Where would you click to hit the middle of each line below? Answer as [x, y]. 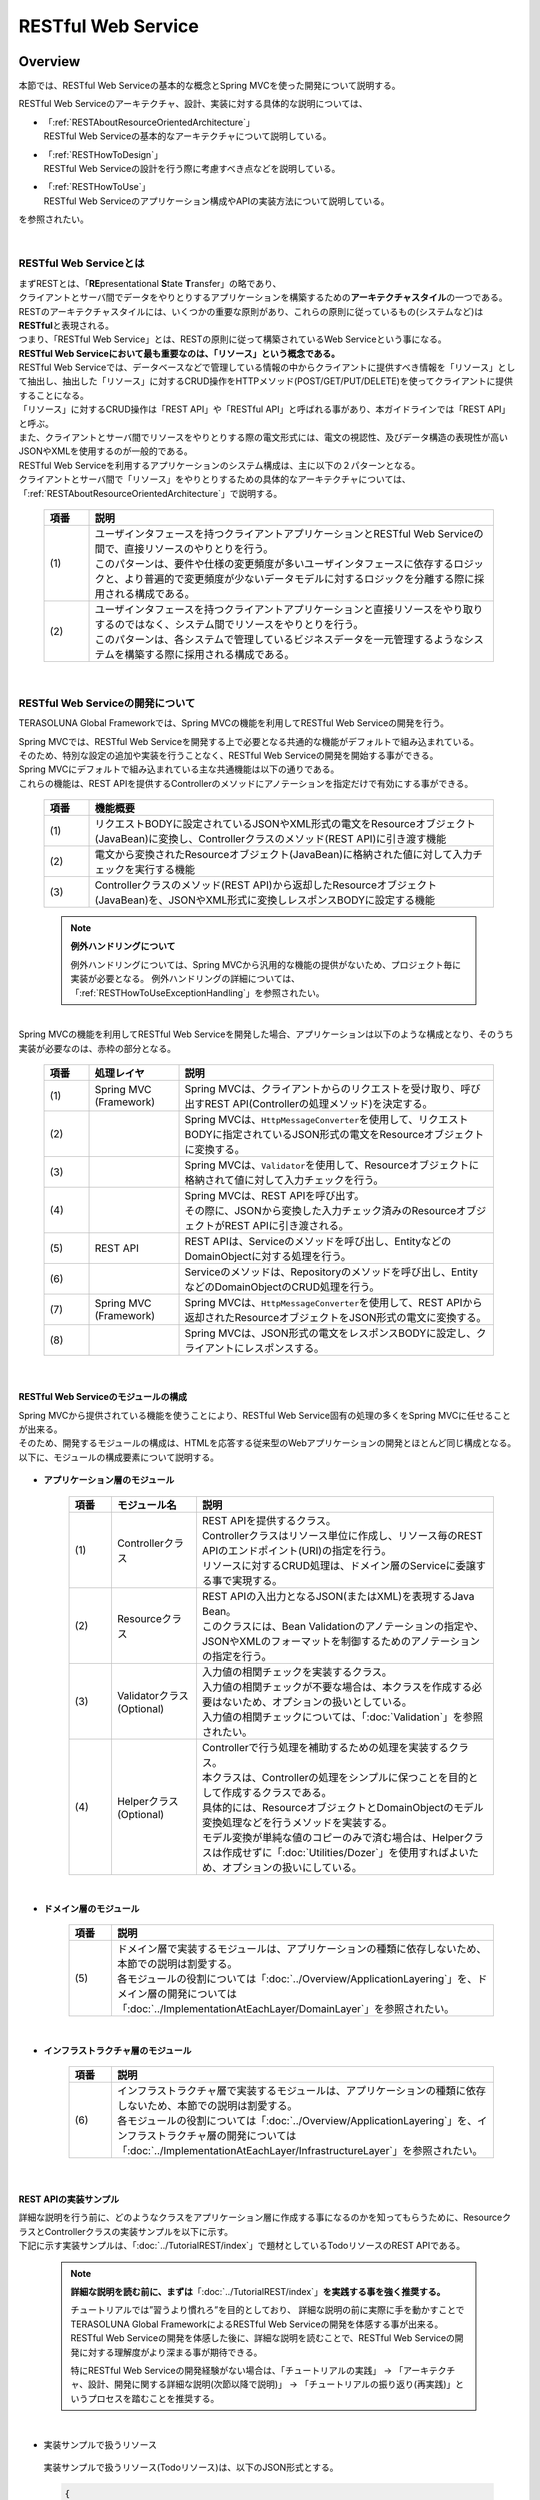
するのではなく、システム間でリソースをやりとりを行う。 [229, 624]
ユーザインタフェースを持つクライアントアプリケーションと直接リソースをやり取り [289, 609]
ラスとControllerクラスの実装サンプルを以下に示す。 [126, 2231]
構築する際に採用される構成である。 [209, 654]
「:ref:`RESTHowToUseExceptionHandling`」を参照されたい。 [197, 992]
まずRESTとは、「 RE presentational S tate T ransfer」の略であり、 [150, 283]
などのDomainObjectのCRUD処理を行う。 [282, 1287]
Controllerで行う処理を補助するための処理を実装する [325, 1747]
